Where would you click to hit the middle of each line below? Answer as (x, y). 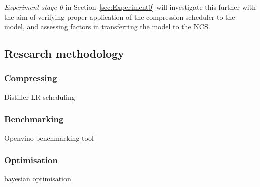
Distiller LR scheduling (40, 97)
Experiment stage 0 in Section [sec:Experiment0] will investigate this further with (130, 7)
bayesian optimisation (38, 179)
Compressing (31, 78)
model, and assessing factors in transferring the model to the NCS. (107, 26)
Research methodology (64, 53)
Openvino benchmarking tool (49, 138)
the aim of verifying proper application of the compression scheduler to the (120, 16)
